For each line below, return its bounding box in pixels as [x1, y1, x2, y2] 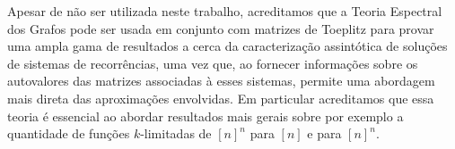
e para [307, 124, 342, 143]
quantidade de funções [7, 124, 130, 143]
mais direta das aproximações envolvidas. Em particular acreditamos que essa [7, 88, 434, 107]
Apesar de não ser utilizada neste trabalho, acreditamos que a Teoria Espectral [7, 2, 442, 20]
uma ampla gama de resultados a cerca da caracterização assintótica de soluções [7, 37, 448, 55]
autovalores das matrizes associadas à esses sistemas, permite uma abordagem [7, 71, 435, 90]
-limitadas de [140, 124, 212, 143]
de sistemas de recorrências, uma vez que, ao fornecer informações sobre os [7, 54, 418, 72]
